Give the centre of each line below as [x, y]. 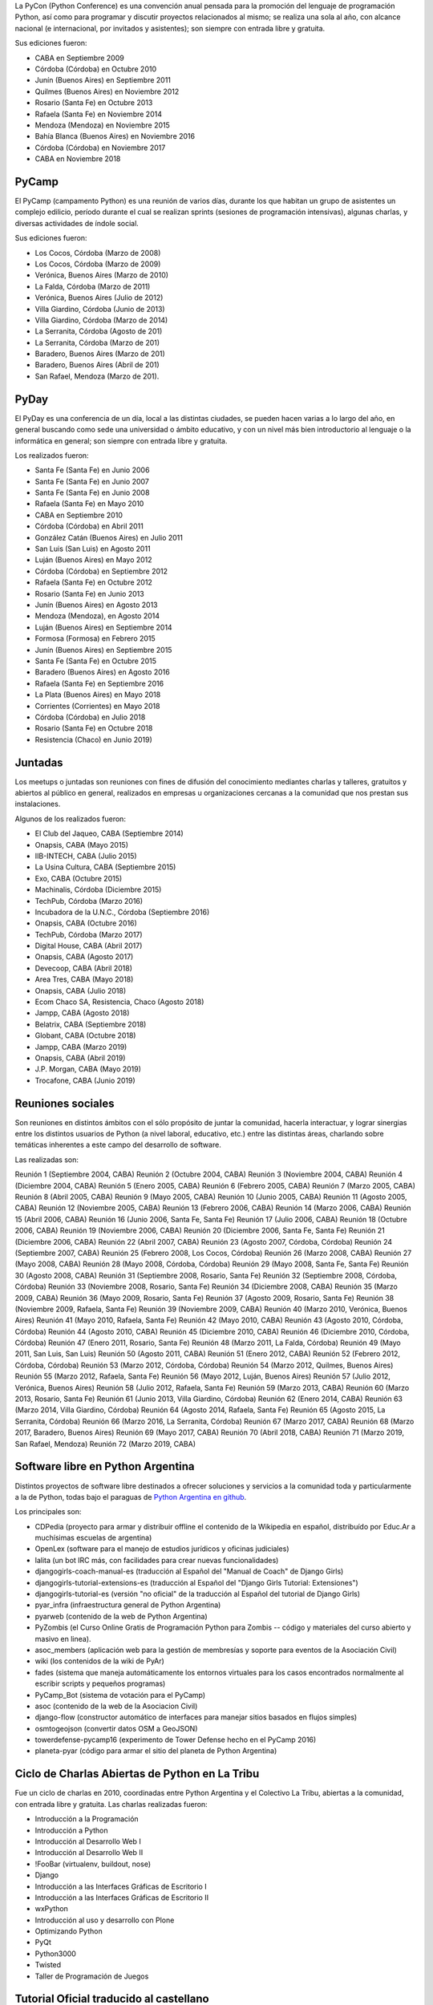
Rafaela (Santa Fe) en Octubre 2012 [93, 582]
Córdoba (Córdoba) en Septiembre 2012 [101, 571]
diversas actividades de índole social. [77, 223]
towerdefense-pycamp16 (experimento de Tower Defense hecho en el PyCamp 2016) [176, 1740]
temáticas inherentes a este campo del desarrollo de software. [118, 1145]
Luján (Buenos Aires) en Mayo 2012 [93, 560]
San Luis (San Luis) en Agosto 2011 [93, 549]
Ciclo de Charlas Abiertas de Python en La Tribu [137, 1774]
